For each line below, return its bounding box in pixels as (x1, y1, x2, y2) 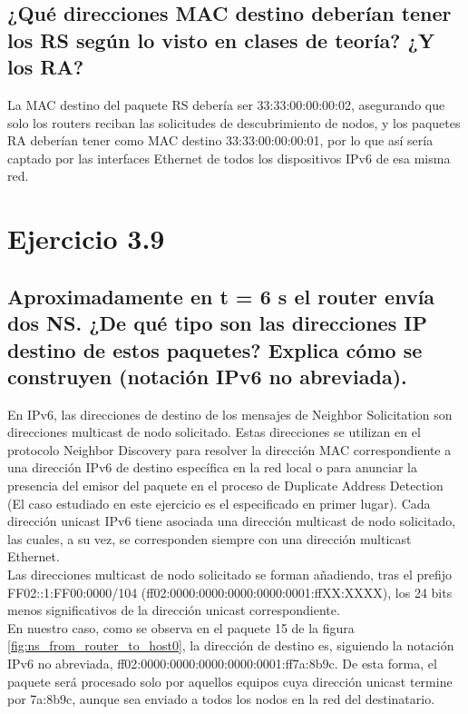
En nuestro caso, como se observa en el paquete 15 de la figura (7, 618, 355, 637)
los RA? (7, 53, 84, 81)
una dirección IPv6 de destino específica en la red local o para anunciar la (7, 458, 418, 477)
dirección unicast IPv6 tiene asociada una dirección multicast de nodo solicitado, (7, 511, 456, 531)
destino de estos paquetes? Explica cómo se (7, 335, 423, 363)
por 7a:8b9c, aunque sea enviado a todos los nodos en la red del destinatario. (7, 689, 435, 709)
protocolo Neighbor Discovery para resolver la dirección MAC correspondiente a (7, 440, 452, 459)
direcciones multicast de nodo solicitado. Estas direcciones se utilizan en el (7, 422, 421, 441)
